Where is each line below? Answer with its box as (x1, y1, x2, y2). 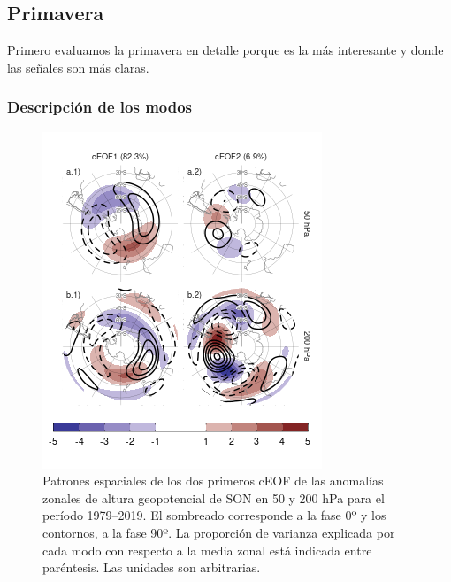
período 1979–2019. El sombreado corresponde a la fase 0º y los (42, 506, 386, 524)
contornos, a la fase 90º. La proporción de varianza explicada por (42, 523, 395, 541)
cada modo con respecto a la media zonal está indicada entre (42, 540, 372, 559)
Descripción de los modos (7, 96, 193, 118)
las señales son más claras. (7, 58, 149, 76)
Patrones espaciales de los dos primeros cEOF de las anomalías (42, 471, 384, 490)
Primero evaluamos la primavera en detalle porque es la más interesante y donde (7, 41, 444, 59)
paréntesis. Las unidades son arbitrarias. (42, 558, 261, 577)
